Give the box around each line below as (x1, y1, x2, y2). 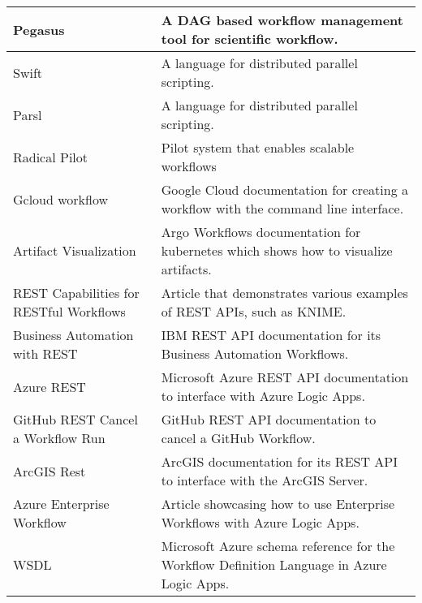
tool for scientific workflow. (161, 29, 338, 48)
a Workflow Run (13, 429, 105, 447)
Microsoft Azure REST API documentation (161, 368, 409, 386)
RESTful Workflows (13, 302, 126, 321)
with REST (13, 344, 78, 363)
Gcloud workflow (13, 189, 109, 209)
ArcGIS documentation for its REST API (161, 452, 398, 471)
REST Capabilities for (13, 283, 140, 302)
